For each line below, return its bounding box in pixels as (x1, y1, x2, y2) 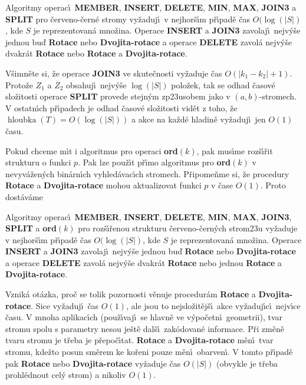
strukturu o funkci (5, 156, 71, 168)
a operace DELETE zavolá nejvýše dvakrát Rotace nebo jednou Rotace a (5, 256, 282, 268)
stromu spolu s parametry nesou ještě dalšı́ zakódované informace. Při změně (5, 322, 284, 334)
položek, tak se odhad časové (171, 78, 275, 91)
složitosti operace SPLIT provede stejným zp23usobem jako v (5, 90, 231, 102)
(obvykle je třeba (216, 357, 278, 369)
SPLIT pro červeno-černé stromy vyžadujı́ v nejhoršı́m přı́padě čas (5, 12, 250, 25)
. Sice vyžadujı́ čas (31, 299, 99, 311)
